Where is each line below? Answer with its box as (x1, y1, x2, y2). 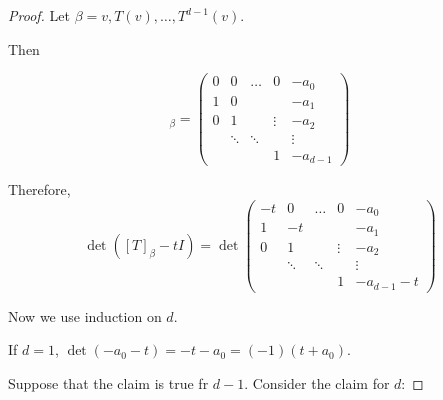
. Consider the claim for (244, 373, 390, 394)
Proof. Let (8, 5, 70, 25)
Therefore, (8, 179, 71, 200)
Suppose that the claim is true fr (8, 373, 209, 394)
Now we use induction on (8, 305, 162, 326)
